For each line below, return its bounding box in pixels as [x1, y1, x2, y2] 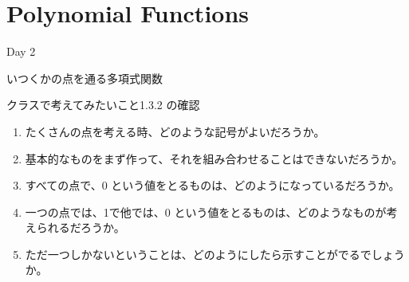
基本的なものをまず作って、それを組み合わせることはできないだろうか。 [25, 150, 403, 166]
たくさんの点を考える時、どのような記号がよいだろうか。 [25, 123, 325, 139]
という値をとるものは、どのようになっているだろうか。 [111, 177, 400, 194]
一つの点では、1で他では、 [25, 203, 165, 220]
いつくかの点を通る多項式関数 [6, 69, 163, 86]
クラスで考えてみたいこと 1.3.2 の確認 [6, 96, 200, 113]
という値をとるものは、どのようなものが [174, 203, 387, 220]
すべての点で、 [25, 177, 102, 194]
